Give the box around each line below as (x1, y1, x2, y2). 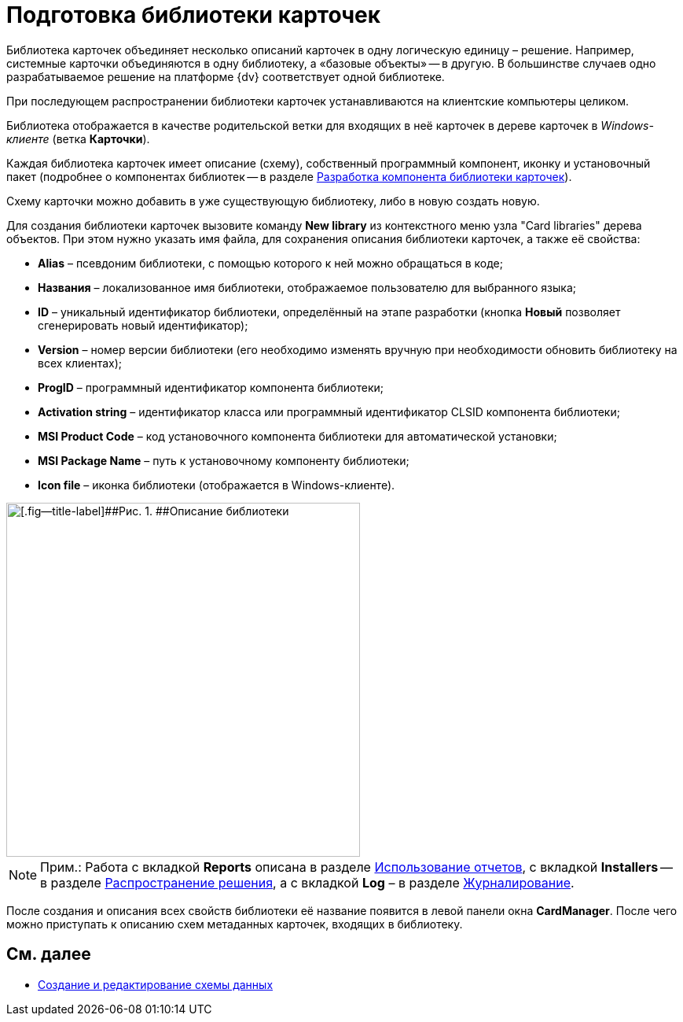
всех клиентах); (38, 356, 123, 370)
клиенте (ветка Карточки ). (6, 131, 150, 146)
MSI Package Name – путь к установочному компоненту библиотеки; (38, 453, 409, 467)
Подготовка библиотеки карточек (6, 2, 381, 28)
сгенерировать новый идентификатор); (38, 318, 248, 332)
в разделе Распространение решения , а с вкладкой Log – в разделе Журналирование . (40, 874, 575, 891)
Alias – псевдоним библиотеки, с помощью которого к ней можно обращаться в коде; (38, 256, 503, 270)
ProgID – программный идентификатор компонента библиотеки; (38, 380, 384, 394)
